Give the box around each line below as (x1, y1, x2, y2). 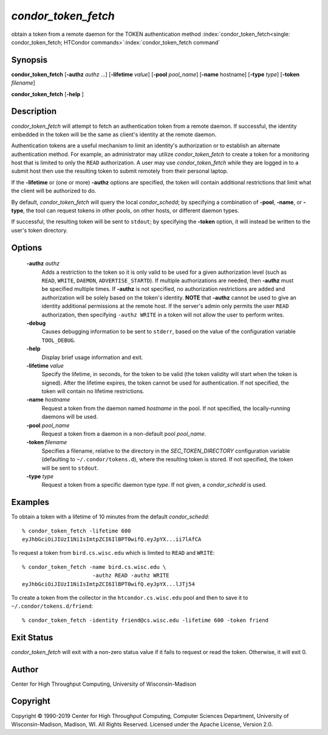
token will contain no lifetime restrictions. (41, 388, 145, 395)
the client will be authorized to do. (11, 187, 97, 195)
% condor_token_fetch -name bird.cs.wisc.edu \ (22, 563, 166, 570)
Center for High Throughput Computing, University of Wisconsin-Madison (11, 680, 197, 688)
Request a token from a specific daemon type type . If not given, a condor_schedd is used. (41, 481, 267, 489)
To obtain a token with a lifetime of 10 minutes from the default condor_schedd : (11, 513, 210, 520)
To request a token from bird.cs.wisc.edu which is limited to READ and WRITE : (11, 549, 215, 557)
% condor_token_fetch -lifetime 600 (22, 527, 131, 534)
